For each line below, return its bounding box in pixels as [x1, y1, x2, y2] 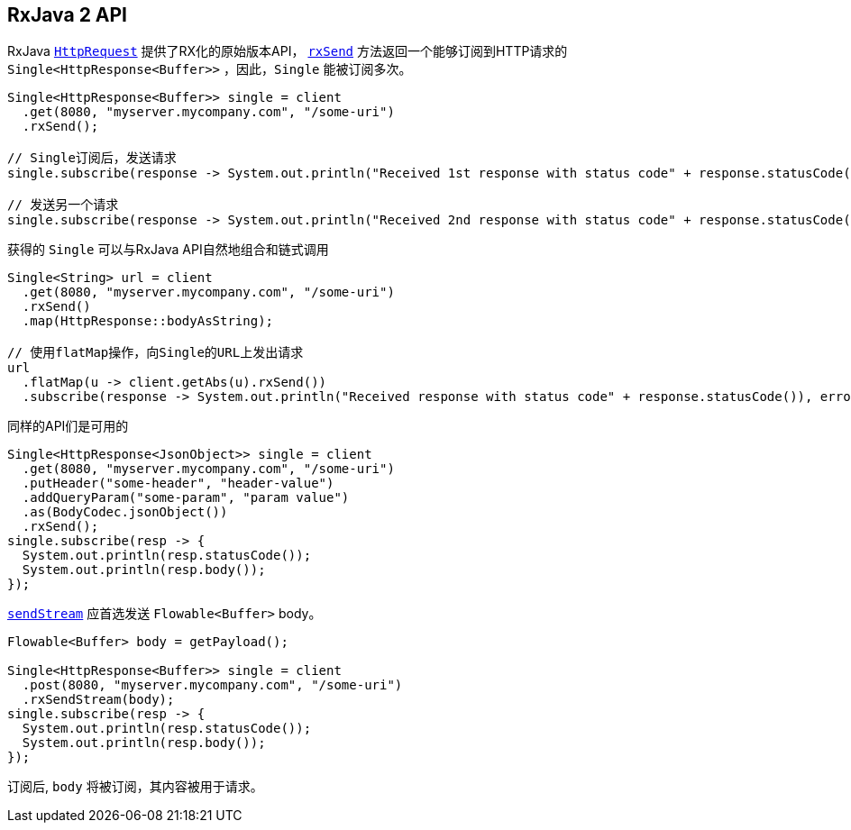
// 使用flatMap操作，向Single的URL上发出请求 [7, 345, 304, 360]
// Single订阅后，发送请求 [7, 150, 177, 166]
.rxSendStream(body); [22, 692, 175, 707]
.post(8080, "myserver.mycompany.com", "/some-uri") [22, 678, 403, 693]
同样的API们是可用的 [7, 418, 129, 434]
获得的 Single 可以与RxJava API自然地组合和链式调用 [7, 242, 329, 258]
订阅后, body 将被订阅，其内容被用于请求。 [7, 779, 263, 795]
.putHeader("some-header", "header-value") [22, 476, 334, 491]
